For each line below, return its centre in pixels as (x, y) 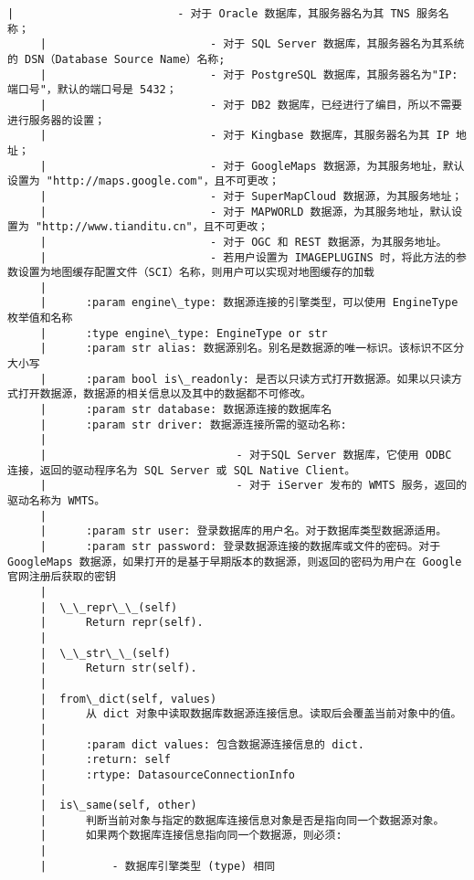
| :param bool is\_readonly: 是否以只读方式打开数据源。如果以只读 (246, 379)
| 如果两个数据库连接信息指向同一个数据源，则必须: (191, 836)
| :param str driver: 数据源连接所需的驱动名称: (193, 424)
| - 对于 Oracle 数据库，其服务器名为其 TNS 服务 (223, 14)
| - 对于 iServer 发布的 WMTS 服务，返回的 (253, 486)
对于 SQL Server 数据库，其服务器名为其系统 (344, 44)
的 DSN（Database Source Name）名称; (116, 59)
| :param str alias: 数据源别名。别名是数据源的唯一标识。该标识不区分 (252, 349)
